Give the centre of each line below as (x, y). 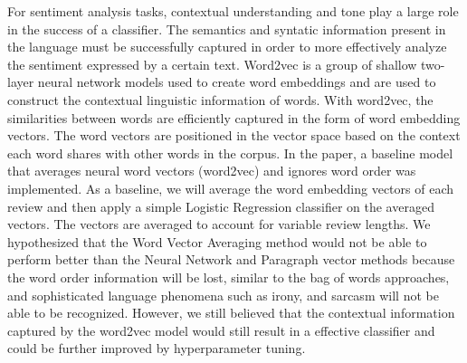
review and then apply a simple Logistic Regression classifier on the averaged (221, 206)
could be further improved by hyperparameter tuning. (157, 348)
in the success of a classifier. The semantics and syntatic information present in (227, 29)
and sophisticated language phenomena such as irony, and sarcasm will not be (223, 295)
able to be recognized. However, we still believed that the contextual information (231, 313)
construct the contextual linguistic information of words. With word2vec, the (220, 99)
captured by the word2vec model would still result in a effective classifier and (221, 330)
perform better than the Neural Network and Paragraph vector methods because (231, 259)
